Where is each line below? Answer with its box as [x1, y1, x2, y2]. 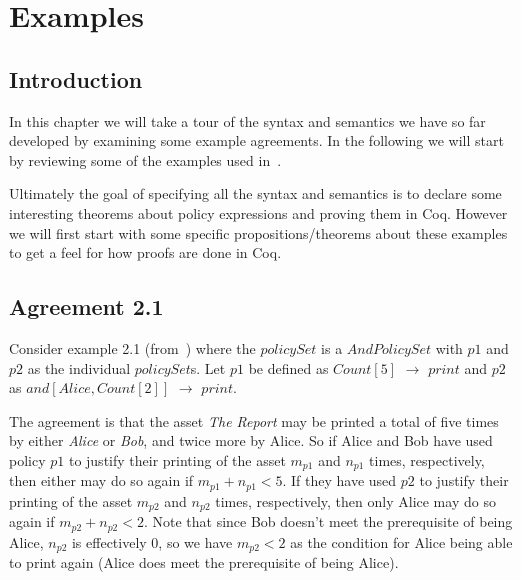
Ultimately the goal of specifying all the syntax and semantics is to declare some [9, 183, 502, 204]
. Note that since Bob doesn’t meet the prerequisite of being [143, 511, 513, 532]
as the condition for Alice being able [290, 531, 513, 552]
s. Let [190, 357, 226, 378]
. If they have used [282, 470, 397, 491]
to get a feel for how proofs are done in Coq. [9, 242, 282, 263]
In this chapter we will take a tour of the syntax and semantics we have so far [9, 110, 486, 131]
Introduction [9, 63, 143, 94]
